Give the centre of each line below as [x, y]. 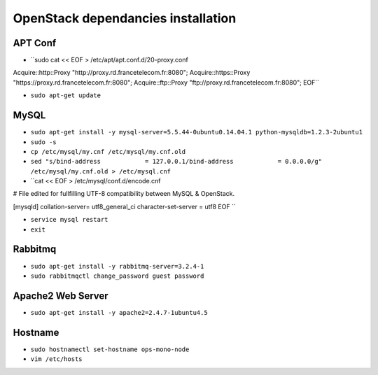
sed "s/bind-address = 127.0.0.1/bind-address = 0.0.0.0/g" [176, 162]
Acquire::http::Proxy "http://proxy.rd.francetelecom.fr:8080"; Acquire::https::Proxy [132, 73]
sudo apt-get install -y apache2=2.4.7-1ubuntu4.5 [119, 312]
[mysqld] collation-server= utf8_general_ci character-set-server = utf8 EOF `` [124, 206]
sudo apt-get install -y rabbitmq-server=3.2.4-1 [117, 266]
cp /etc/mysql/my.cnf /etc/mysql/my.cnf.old [108, 151]
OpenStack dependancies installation [125, 18]
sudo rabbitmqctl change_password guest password [117, 276]
